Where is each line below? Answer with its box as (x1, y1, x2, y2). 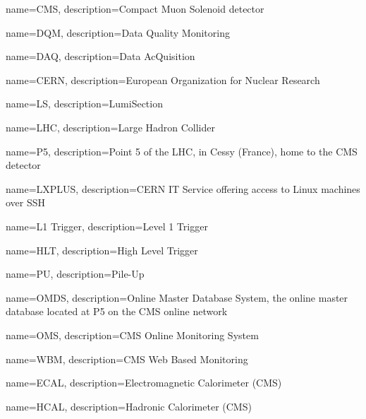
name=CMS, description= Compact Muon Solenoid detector (6, 1, 264, 16)
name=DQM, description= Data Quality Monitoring (6, 25, 230, 40)
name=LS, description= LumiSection (6, 96, 163, 111)
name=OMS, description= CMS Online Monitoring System (6, 327, 259, 342)
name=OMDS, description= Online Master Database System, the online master (6, 290, 348, 305)
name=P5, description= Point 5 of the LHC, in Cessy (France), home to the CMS (6, 143, 358, 158)
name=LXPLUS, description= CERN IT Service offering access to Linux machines (6, 181, 360, 196)
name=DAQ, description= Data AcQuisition (6, 49, 195, 64)
